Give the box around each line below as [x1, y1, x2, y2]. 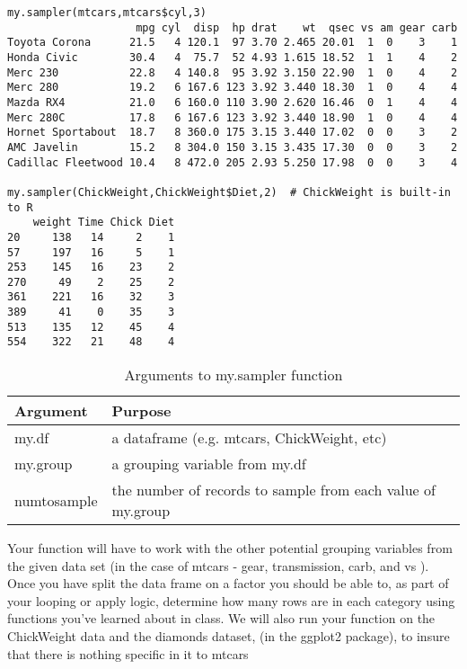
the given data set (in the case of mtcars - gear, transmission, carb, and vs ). [7, 556, 429, 575]
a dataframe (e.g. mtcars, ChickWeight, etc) [111, 427, 387, 449]
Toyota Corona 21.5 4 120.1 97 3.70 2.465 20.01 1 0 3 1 [7, 36, 458, 49]
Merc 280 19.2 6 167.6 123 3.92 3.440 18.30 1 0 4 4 [7, 81, 458, 94]
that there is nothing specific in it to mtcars [7, 644, 249, 663]
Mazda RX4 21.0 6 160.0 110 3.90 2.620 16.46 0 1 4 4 [7, 95, 458, 109]
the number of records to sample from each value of [111, 479, 436, 501]
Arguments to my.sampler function [124, 364, 343, 386]
